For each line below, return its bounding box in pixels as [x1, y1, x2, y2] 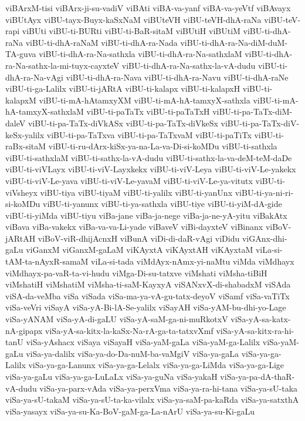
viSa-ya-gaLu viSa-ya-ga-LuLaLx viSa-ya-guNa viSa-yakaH [5, 370, 218, 382]
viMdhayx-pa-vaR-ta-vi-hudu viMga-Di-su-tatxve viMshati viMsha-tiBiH [5, 266, 267, 279]
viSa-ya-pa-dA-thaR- [220, 370, 295, 382]
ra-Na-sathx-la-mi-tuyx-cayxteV [5, 59, 120, 71]
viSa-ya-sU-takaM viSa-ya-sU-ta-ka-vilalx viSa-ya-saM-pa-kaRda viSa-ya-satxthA [5, 393, 299, 406]
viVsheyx [5, 186, 38, 198]
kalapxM [5, 93, 36, 106]
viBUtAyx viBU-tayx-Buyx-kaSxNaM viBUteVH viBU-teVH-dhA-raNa [5, 13, 262, 25]
